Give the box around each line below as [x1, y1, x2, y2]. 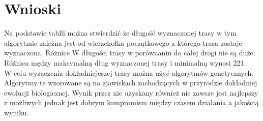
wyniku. [4, 107, 29, 117]
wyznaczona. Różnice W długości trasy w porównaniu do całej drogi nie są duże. [4, 47, 255, 58]
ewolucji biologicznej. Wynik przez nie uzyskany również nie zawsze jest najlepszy [4, 87, 258, 98]
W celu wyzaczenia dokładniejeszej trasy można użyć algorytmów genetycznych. [4, 67, 254, 78]
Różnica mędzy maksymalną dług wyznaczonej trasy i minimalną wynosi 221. [4, 57, 246, 68]
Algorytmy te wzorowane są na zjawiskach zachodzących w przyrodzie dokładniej [4, 77, 257, 88]
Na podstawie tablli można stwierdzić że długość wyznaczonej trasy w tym [4, 27, 237, 38]
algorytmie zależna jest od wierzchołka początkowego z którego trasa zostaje [4, 37, 242, 48]
